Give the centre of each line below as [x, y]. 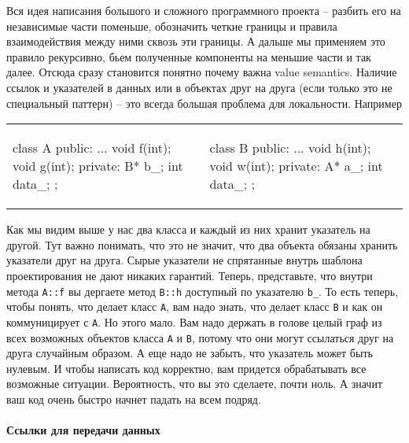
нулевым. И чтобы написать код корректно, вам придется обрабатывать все [186, 368]
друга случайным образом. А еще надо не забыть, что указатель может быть [190, 353]
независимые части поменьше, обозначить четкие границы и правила [172, 26]
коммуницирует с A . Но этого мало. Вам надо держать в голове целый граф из [194, 321]
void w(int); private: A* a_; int [296, 166]
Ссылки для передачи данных [83, 430]
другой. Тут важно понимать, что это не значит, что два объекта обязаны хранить [202, 244]
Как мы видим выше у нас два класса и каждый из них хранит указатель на [188, 229]
